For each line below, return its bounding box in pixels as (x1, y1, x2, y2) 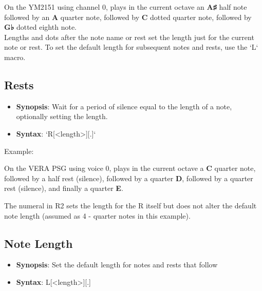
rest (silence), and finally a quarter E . (4, 183, 123, 193)
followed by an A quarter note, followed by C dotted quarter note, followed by (4, 11, 252, 22)
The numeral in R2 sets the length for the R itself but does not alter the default (4, 200, 257, 210)
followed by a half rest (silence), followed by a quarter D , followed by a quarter (4, 172, 253, 183)
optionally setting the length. (16, 111, 108, 122)
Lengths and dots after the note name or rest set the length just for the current (4, 31, 254, 42)
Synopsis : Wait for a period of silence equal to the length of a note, (16, 101, 232, 111)
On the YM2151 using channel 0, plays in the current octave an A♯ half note (4, 2, 247, 12)
